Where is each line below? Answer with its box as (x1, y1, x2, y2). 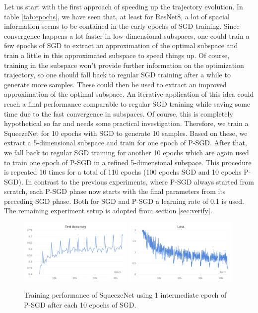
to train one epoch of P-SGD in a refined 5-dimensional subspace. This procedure (4, 157, 252, 167)
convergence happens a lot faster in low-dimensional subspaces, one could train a (4, 30, 250, 41)
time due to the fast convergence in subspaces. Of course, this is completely (4, 108, 233, 119)
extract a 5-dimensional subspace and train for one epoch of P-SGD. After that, (4, 137, 247, 148)
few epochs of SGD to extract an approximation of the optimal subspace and (4, 40, 238, 51)
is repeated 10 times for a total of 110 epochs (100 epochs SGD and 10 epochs (4, 167, 242, 177)
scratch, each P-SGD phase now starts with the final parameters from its (4, 186, 226, 196)
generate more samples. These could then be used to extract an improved (4, 79, 227, 89)
